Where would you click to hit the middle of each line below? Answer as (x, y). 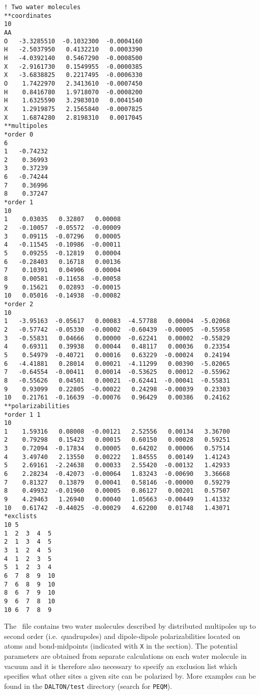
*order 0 (19, 134)
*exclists (21, 516)
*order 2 (19, 304)
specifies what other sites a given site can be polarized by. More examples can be (130, 676)
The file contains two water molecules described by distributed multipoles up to (130, 626)
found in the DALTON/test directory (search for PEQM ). (88, 686)
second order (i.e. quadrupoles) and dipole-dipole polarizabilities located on (122, 636)
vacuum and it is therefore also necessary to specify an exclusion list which (121, 666)
